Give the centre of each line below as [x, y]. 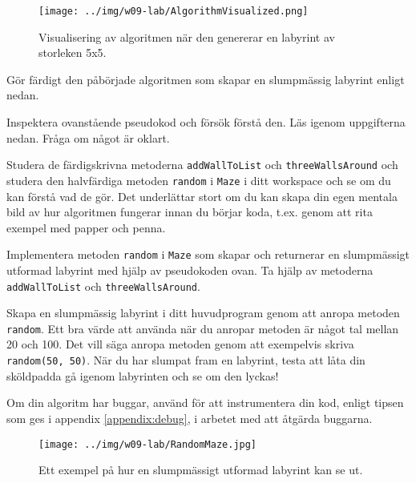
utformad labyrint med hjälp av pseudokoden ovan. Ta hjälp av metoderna [190, 270]
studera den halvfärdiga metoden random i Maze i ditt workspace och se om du [199, 180]
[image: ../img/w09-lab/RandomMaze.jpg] [148, 444]
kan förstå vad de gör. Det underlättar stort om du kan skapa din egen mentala [202, 196]
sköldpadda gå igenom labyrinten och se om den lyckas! [143, 375]
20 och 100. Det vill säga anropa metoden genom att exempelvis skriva [180, 344]
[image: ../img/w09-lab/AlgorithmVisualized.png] [174, 11]
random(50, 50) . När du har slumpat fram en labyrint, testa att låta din [186, 360]
